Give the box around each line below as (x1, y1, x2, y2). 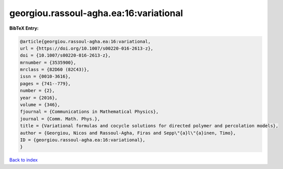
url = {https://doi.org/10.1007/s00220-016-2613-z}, (20, 45, 154, 51)
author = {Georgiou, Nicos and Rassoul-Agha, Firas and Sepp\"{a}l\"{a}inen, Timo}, (20, 130, 236, 136)
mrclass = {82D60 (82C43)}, (20, 67, 89, 72)
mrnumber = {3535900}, (20, 59, 76, 65)
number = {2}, (20, 88, 55, 94)
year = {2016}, (20, 95, 58, 101)
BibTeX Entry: (9, 25, 39, 31)
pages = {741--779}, (20, 80, 71, 87)
